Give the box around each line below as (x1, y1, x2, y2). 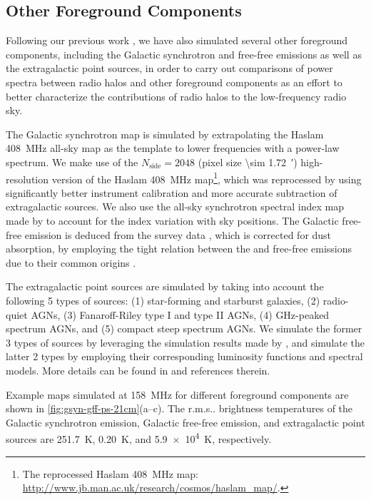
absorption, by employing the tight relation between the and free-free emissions (6, 241, 352, 256)
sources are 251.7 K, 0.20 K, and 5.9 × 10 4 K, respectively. (6, 429, 272, 446)
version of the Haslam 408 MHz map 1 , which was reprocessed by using (51, 169, 362, 186)
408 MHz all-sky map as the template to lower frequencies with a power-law (6, 141, 340, 155)
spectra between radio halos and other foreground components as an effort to (6, 74, 342, 89)
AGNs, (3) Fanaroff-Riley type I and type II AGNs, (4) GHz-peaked (31, 307, 330, 322)
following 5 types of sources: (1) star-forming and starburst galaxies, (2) (6, 292, 320, 307)
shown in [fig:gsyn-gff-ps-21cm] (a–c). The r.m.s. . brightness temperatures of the (6, 401, 353, 416)
